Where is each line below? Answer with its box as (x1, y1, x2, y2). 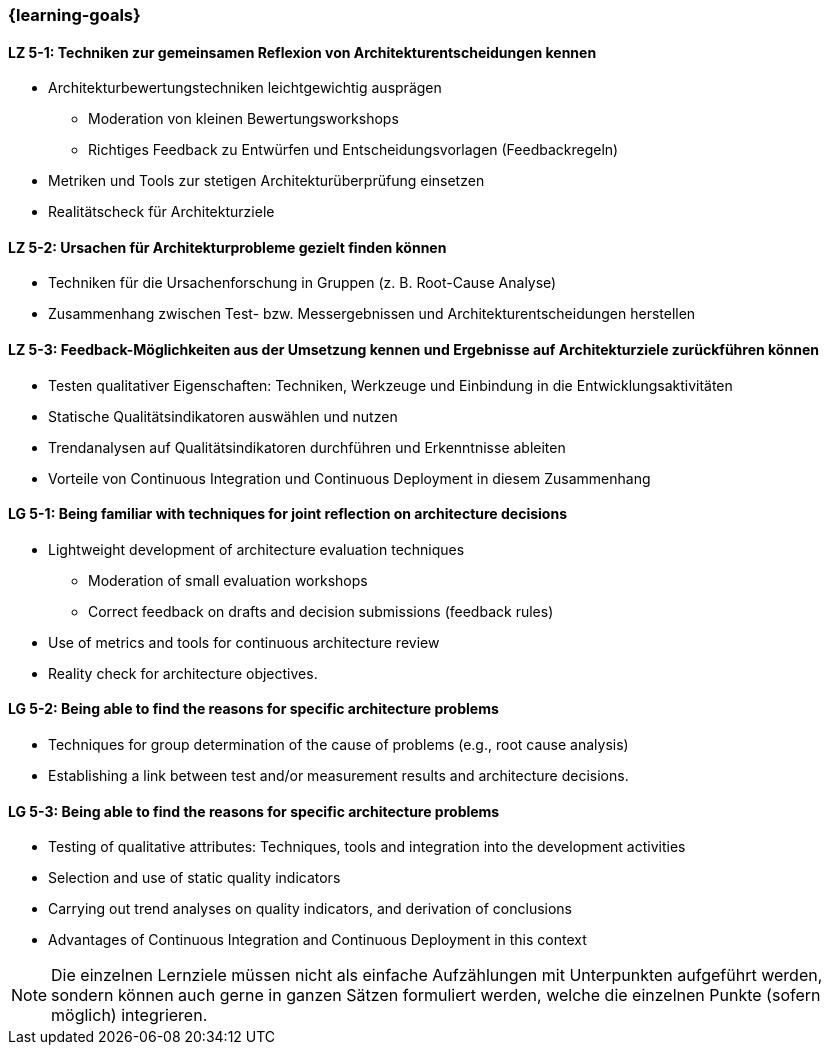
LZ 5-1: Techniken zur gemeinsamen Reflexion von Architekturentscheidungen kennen (8, 43, 597, 61)
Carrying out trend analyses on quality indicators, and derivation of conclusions (48, 900, 573, 918)
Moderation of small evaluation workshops (88, 571, 368, 589)
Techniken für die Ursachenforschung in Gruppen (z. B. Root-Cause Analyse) (48, 274, 557, 292)
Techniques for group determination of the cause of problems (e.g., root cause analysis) (48, 736, 629, 754)
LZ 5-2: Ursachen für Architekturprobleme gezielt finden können (8, 238, 447, 256)
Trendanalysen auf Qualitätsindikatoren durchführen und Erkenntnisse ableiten (48, 438, 566, 456)
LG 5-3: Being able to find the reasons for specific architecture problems (8, 802, 500, 820)
